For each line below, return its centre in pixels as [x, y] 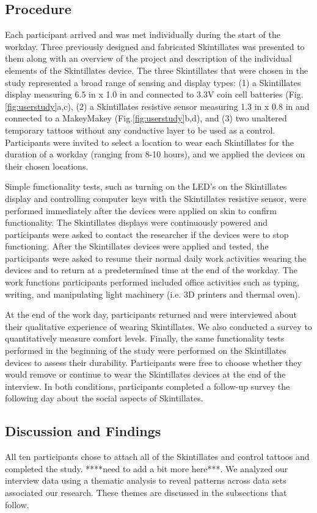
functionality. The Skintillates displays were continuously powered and [137, 222]
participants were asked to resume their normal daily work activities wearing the [156, 258]
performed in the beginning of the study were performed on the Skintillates [146, 350]
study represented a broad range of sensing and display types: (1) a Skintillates [153, 82]
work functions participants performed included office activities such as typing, [152, 282]
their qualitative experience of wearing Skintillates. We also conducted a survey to [158, 326]
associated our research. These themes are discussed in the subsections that [146, 492]
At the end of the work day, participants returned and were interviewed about [151, 314]
